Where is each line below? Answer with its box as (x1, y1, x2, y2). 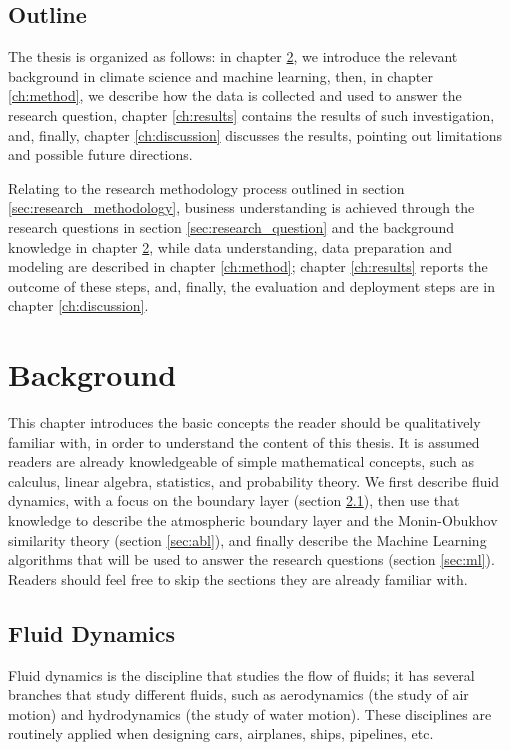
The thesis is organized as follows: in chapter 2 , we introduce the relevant (8, 46, 458, 67)
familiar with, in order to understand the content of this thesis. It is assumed (8, 431, 480, 452)
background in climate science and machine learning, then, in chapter (8, 65, 433, 86)
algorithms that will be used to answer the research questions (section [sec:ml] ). (8, 549, 495, 570)
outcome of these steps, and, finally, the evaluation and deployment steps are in (8, 275, 495, 296)
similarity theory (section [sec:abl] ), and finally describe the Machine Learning (8, 529, 487, 550)
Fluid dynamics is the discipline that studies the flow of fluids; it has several (8, 664, 475, 685)
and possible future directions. (8, 144, 193, 165)
